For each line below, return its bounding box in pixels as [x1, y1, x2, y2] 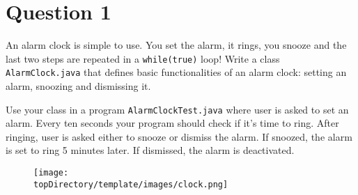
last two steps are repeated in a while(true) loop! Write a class [6, 51, 280, 65]
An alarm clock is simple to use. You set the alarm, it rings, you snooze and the [6, 38, 347, 52]
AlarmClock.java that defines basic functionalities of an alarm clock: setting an [6, 65, 347, 79]
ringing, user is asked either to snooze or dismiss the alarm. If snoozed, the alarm [6, 129, 352, 143]
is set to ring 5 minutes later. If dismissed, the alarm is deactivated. [6, 143, 295, 157]
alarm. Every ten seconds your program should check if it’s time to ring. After [6, 116, 339, 130]
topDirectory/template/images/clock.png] [33, 179, 228, 189]
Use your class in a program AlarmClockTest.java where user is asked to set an [6, 102, 349, 116]
